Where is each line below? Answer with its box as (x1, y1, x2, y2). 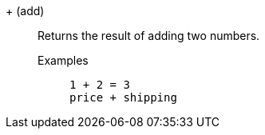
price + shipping (69, 91, 177, 104)
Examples (38, 54, 89, 67)
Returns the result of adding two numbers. (38, 29, 260, 42)
